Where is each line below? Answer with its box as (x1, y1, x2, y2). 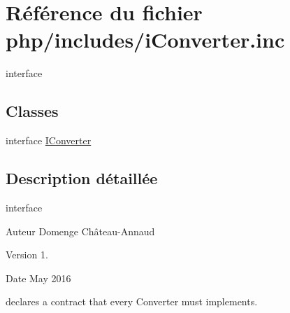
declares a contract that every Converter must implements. (6, 294, 258, 309)
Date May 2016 (6, 270, 71, 285)
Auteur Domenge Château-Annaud (6, 223, 155, 238)
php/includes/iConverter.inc (6, 25, 285, 54)
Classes (6, 100, 59, 122)
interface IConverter (6, 133, 92, 148)
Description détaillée (6, 167, 158, 189)
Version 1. (6, 247, 48, 262)
